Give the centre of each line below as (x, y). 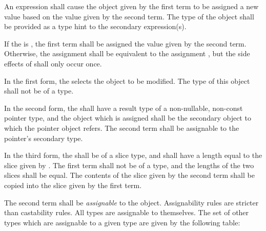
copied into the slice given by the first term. (73, 185)
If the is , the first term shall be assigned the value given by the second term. (125, 43)
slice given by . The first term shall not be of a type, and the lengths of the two (129, 165)
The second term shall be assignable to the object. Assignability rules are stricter (131, 202)
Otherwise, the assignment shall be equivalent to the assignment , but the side (127, 53)
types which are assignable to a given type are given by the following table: (122, 222)
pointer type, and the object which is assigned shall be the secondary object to (128, 118)
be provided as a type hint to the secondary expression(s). (95, 26)
